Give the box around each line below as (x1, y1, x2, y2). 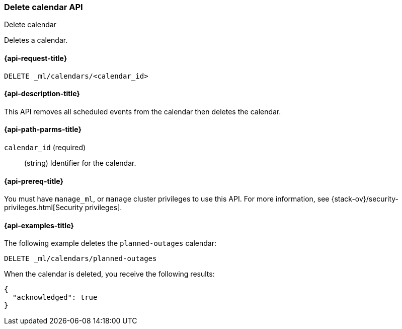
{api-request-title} (4, 53, 67, 62)
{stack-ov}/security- (331, 194, 399, 204)
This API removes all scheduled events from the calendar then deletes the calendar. (4, 107, 281, 116)
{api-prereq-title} (4, 176, 64, 185)
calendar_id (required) (4, 143, 86, 152)
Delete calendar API (4, 2, 83, 12)
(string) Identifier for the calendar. (24, 159, 136, 168)
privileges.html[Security (4, 203, 83, 212)
